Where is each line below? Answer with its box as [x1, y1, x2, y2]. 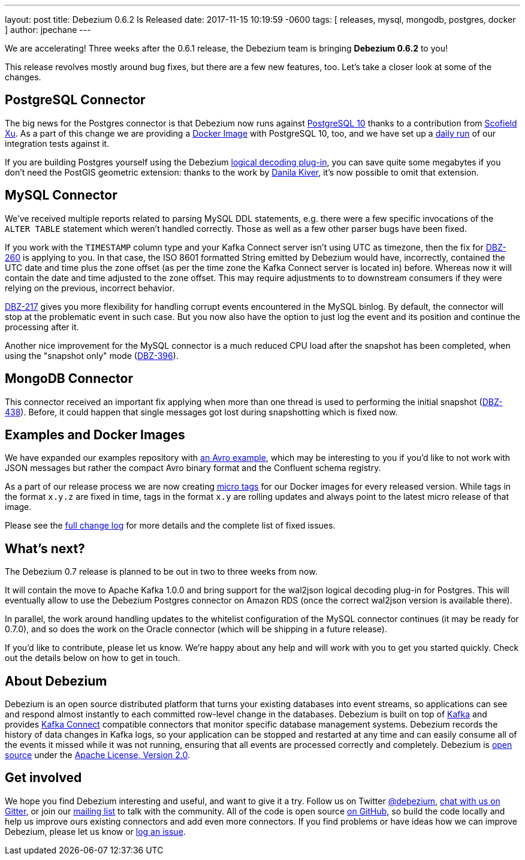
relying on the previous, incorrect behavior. [5, 282, 175, 293]
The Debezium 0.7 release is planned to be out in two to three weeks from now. [5, 566, 318, 577]
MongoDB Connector [5, 371, 134, 387]
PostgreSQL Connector [5, 92, 146, 108]
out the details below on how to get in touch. [5, 653, 180, 663]
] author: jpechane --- [5, 25, 91, 35]
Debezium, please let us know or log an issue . [5, 826, 186, 837]
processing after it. [5, 321, 79, 332]
